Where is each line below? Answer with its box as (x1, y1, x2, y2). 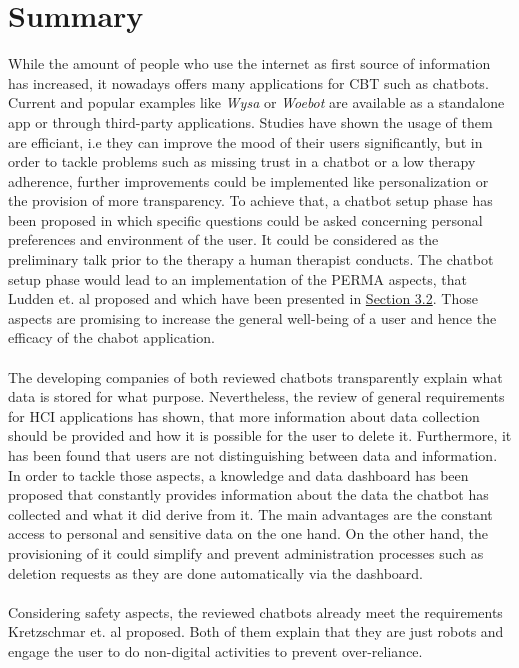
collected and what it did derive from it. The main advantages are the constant (8, 503, 493, 524)
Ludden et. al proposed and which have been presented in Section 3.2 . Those (8, 288, 478, 309)
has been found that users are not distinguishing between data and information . (8, 445, 498, 465)
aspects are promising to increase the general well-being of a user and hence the (8, 307, 497, 328)
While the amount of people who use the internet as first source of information (8, 53, 491, 74)
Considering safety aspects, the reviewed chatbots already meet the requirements (8, 601, 503, 622)
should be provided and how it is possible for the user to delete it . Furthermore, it (8, 425, 512, 446)
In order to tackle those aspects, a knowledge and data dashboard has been (8, 464, 469, 485)
